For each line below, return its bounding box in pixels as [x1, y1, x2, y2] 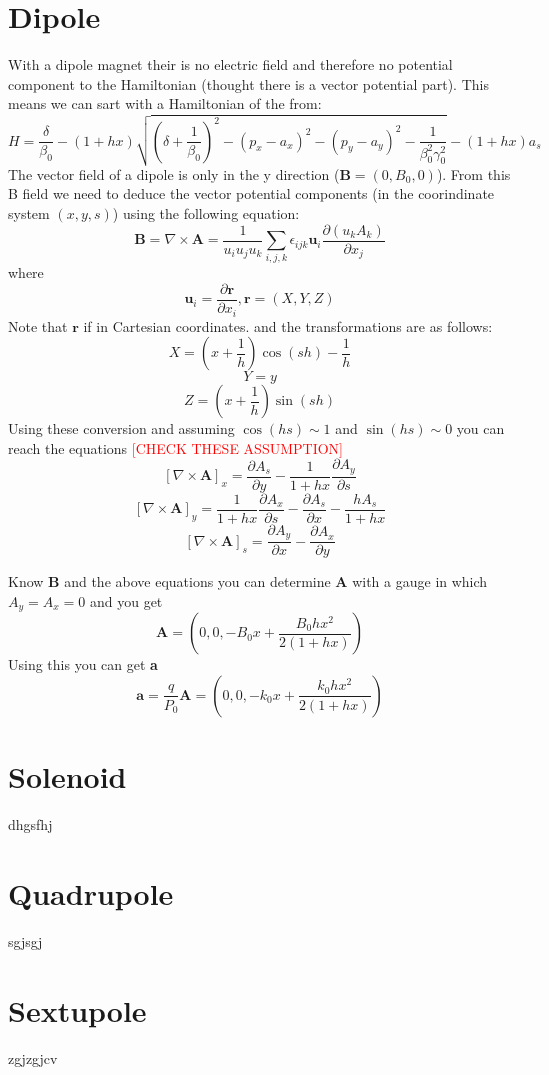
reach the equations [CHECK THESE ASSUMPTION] [8, 437, 343, 458]
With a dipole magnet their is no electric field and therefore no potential [8, 54, 453, 75]
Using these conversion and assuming [8, 418, 235, 439]
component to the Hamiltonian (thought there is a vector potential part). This [8, 73, 489, 94]
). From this [436, 163, 511, 184]
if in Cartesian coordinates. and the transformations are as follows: [83, 315, 493, 336]
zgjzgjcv [8, 1047, 58, 1068]
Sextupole [8, 989, 147, 1030]
